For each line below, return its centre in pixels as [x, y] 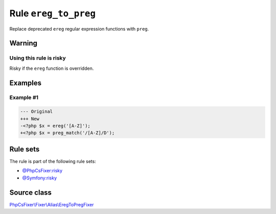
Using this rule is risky [38, 58]
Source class [31, 192]
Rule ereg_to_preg [53, 13]
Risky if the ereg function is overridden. [52, 68]
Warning [24, 43]
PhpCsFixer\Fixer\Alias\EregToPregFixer [52, 204]
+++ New [30, 119]
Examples [26, 83]
